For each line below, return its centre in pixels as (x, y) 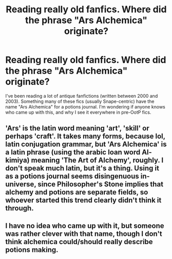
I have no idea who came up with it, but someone (85, 225)
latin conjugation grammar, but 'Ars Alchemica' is (86, 144)
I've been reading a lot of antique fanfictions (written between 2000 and (82, 96)
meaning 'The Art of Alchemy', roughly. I (97, 160)
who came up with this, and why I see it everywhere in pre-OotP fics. (78, 112)
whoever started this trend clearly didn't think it (83, 200)
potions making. (32, 250)
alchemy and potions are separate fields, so (77, 192)
